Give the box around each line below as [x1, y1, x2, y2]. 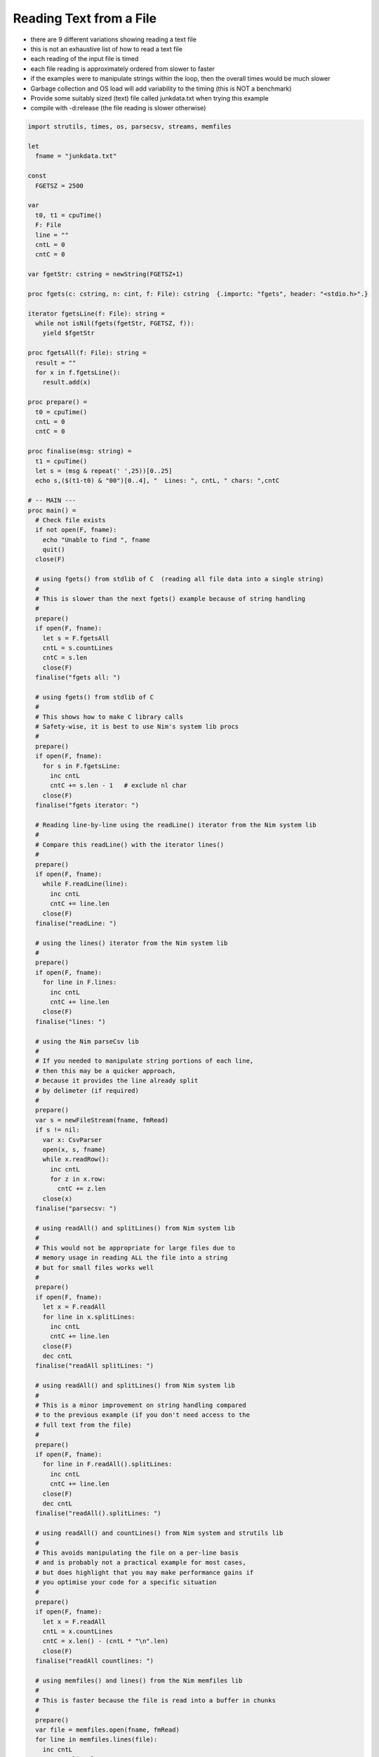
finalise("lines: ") [35, 1018, 106, 1025]
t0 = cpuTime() [35, 408, 88, 416]
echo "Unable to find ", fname [42, 536, 150, 544]
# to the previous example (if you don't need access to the [35, 1411, 251, 1419]
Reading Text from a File [13, 11, 157, 26]
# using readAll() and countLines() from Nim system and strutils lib [35, 1529, 284, 1537]
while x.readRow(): [42, 1155, 110, 1163]
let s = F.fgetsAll [42, 634, 110, 642]
